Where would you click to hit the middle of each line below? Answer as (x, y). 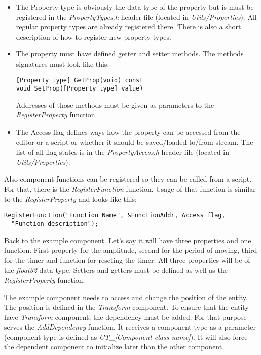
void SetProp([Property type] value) (80, 89)
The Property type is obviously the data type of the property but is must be (135, 7)
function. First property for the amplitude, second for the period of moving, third (131, 250)
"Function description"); (55, 224)
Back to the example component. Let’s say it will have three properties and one (128, 240)
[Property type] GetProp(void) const (80, 80)
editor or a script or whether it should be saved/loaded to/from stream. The (135, 142)
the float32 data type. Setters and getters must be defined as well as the (116, 270)
